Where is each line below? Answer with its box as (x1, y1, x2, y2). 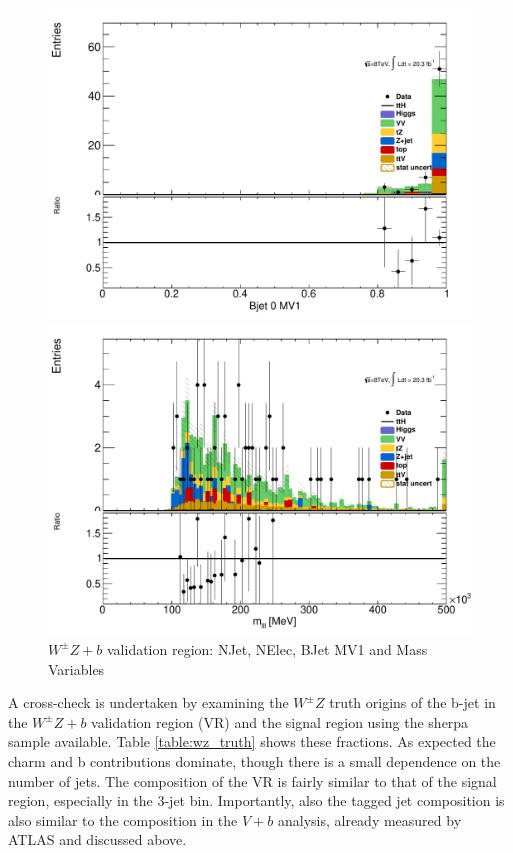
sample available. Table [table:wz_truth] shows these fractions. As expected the (8, 731, 496, 752)
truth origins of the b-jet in (329, 692, 496, 713)
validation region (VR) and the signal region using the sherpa (91, 711, 469, 732)
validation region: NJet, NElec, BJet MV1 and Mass (106, 638, 428, 659)
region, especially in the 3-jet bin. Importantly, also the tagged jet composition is (8, 790, 505, 811)
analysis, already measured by (277, 809, 462, 830)
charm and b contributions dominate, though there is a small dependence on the (8, 750, 501, 771)
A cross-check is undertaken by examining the (8, 692, 289, 713)
